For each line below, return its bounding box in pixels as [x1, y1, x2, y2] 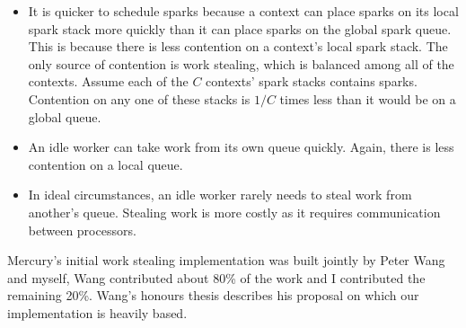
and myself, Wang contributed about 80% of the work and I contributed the [7, 268, 426, 287]
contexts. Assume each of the [28, 72, 189, 91]
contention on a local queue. [28, 155, 183, 173]
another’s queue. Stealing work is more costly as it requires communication [28, 202, 441, 221]
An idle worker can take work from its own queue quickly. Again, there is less [28, 137, 454, 156]
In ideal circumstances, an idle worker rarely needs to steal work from [28, 185, 412, 204]
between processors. [28, 220, 136, 239]
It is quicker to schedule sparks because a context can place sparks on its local [28, 2, 459, 20]
